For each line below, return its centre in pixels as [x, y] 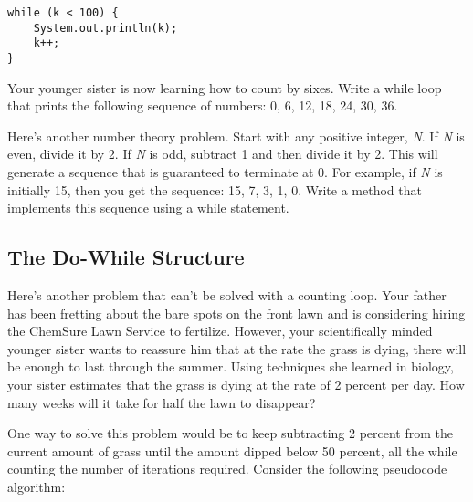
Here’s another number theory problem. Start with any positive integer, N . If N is [236, 136]
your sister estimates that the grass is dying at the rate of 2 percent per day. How [236, 384]
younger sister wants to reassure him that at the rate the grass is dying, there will [237, 348]
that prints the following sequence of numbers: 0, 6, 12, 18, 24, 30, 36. [203, 105]
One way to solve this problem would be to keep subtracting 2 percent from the [231, 433]
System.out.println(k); [105, 28]
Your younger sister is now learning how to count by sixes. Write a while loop [225, 87]
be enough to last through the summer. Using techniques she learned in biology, [231, 366]
